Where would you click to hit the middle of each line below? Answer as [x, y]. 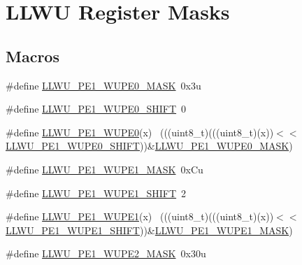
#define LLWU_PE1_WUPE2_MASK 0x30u [106, 253]
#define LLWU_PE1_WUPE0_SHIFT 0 [96, 109]
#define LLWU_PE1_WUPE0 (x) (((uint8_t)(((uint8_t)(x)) [140, 132]
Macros [33, 56]
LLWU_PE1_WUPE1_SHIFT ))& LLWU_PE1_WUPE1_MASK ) [149, 230]
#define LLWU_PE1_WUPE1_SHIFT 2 [96, 193]
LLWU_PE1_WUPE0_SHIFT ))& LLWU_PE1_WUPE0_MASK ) [149, 146]
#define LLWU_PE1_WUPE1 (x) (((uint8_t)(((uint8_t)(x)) [140, 216]
